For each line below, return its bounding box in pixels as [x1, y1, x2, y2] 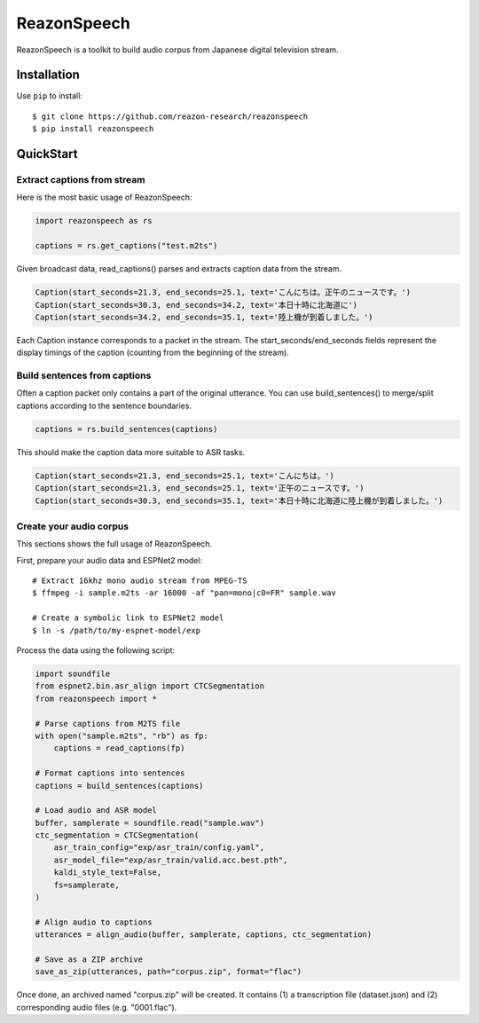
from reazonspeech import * [35, 693, 157, 704]
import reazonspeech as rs [35, 216, 153, 226]
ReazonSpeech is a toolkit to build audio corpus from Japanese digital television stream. [16, 44, 339, 55]
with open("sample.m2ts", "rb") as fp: [35, 730, 208, 741]
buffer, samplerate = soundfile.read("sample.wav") [35, 817, 265, 828]
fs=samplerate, [53, 879, 120, 890]
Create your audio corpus [16, 520, 129, 532]
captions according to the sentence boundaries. [16, 400, 192, 411]
